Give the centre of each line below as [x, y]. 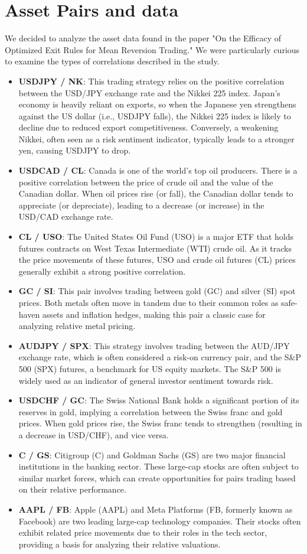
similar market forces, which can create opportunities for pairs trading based [157, 478]
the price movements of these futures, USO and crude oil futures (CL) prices [157, 260]
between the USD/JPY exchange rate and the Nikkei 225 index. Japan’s [149, 92]
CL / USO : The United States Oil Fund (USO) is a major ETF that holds [156, 237]
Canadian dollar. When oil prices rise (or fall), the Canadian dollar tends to [156, 193]
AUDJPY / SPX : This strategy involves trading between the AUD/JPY [154, 345]
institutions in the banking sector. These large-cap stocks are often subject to [159, 466]
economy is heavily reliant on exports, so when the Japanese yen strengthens [157, 104]
